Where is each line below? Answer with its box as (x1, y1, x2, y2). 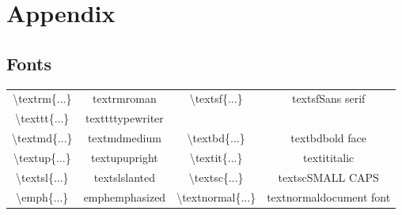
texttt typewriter (85, 110, 164, 126)
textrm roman (93, 90, 157, 107)
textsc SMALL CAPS (278, 168, 379, 185)
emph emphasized (83, 188, 166, 205)
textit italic (303, 149, 355, 165)
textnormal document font (267, 188, 391, 205)
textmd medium (87, 130, 161, 146)
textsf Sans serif (291, 90, 366, 107)
